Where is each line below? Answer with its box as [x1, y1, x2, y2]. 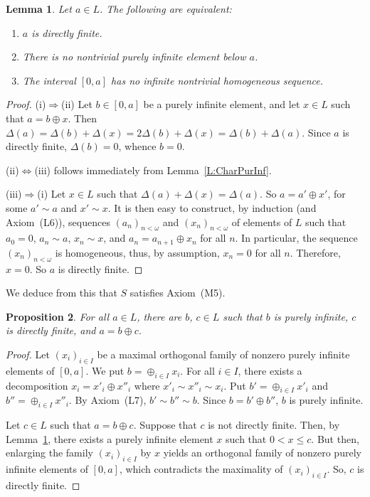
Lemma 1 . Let [6, 1, 72, 16]
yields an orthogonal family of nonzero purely [163, 445, 361, 460]
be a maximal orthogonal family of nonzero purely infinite [97, 346, 350, 361]
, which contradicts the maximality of [119, 461, 283, 476]
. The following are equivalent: [99, 1, 232, 16]
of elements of [231, 214, 292, 229]
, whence [118, 139, 157, 154]
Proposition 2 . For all [6, 309, 110, 324]
